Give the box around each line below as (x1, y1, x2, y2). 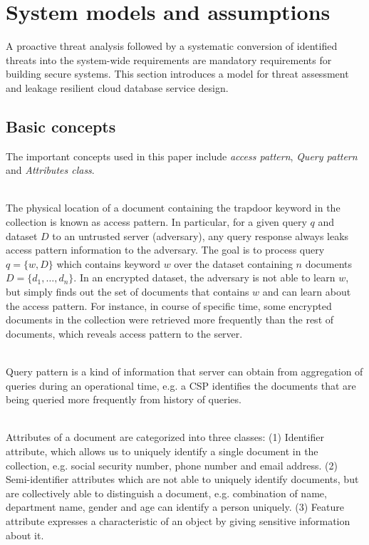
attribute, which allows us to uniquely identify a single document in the (6, 443, 318, 458)
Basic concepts (6, 115, 116, 137)
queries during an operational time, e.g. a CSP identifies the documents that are (6, 378, 356, 393)
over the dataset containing (174, 256, 293, 271)
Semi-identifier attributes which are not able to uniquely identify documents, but (6, 472, 359, 487)
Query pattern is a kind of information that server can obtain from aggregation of (6, 364, 363, 379)
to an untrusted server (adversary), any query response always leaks (52, 228, 349, 243)
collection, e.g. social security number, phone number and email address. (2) (6, 457, 338, 472)
